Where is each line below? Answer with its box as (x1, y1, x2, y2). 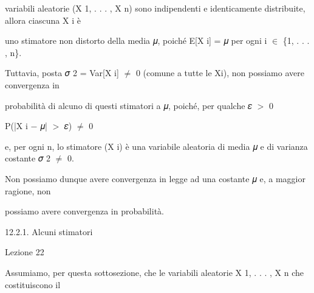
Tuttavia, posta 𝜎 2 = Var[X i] (5, 66, 119, 79)
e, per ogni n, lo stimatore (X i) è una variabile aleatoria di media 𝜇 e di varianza (5, 139, 308, 152)
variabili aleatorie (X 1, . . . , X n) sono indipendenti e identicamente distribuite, (5, 2, 305, 14)
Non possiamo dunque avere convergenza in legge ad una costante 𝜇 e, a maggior (5, 172, 305, 185)
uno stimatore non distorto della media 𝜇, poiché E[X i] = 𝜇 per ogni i (5, 34, 267, 47)
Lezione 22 (5, 245, 44, 258)
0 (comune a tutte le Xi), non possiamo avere (135, 66, 304, 79)
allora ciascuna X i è (5, 13, 81, 26)
